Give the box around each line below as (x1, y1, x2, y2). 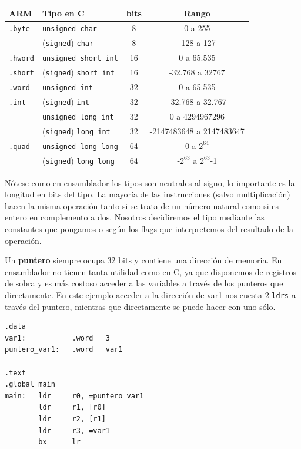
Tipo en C (42, 6, 85, 19)
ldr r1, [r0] (38, 403, 106, 412)
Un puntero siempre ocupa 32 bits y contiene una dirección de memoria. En (5, 254, 282, 266)
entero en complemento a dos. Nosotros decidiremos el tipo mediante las (5, 211, 265, 223)
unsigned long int (42, 113, 114, 121)
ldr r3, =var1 (38, 426, 110, 435)
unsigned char (42, 25, 98, 34)
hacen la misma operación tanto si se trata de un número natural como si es (5, 199, 279, 212)
